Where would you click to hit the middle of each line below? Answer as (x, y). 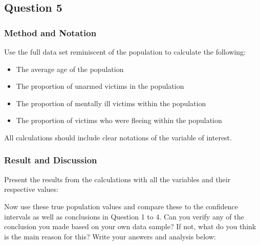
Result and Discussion (51, 160)
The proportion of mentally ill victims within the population (111, 103)
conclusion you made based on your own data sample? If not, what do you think (130, 226)
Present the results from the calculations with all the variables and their (117, 179)
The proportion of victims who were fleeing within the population (119, 120)
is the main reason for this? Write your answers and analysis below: (110, 236)
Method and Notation (50, 32)
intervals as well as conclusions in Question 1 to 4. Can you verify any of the (124, 216)
